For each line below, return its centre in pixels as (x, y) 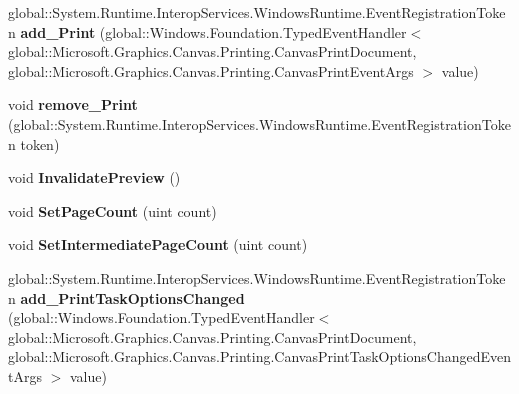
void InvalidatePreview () (94, 177)
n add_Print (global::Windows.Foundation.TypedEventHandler (207, 31)
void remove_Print (73, 104)
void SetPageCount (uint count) (112, 210)
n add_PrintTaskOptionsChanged (126, 297)
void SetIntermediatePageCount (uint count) (158, 244)
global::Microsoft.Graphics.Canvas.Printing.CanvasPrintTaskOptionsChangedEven (260, 356)
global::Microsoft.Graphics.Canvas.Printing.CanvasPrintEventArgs (211, 70)
